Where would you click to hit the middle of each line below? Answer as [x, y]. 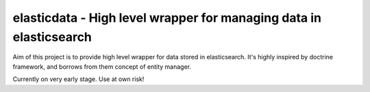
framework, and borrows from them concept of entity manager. [102, 66]
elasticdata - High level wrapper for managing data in [167, 18]
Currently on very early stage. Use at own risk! [78, 79]
